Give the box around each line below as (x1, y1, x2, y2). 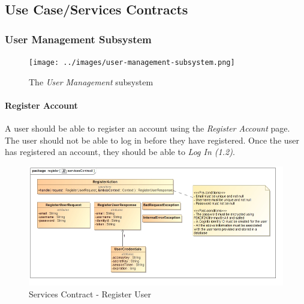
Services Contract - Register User (29, 287, 151, 300)
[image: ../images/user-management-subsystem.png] (29, 58, 235, 67)
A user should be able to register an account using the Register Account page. (5, 122, 290, 135)
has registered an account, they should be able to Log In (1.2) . (5, 145, 235, 158)
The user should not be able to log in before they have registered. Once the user (5, 133, 299, 146)
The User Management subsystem (29, 75, 153, 88)
